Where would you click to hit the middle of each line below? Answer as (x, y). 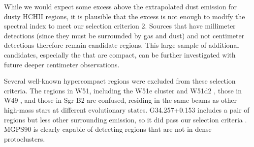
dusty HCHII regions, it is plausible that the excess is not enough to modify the (125, 16)
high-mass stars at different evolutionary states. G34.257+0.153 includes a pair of (127, 109)
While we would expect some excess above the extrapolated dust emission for (120, 6)
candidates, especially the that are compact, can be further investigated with (120, 54)
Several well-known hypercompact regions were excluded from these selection (120, 81)
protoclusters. (25, 138)
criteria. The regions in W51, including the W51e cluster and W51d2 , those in (123, 90)
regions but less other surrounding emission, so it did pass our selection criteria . (126, 119)
